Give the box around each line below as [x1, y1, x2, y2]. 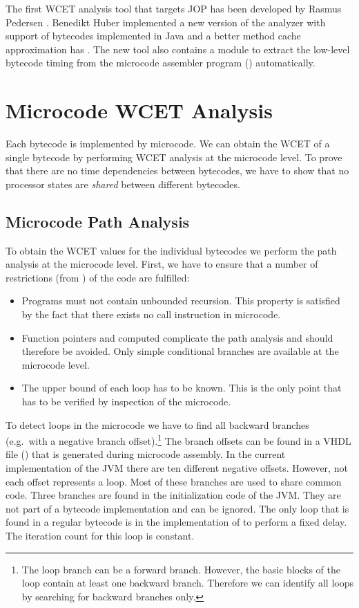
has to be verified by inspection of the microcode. [21, 394, 231, 409]
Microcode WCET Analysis [6, 96, 273, 125]
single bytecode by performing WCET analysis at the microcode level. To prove [6, 149, 342, 164]
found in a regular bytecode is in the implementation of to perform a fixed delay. [6, 515, 347, 529]
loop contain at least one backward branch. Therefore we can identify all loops [21, 575, 353, 590]
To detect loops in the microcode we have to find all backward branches [6, 417, 309, 432]
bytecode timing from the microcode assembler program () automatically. [6, 55, 316, 70]
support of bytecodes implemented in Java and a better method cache [6, 28, 301, 43]
